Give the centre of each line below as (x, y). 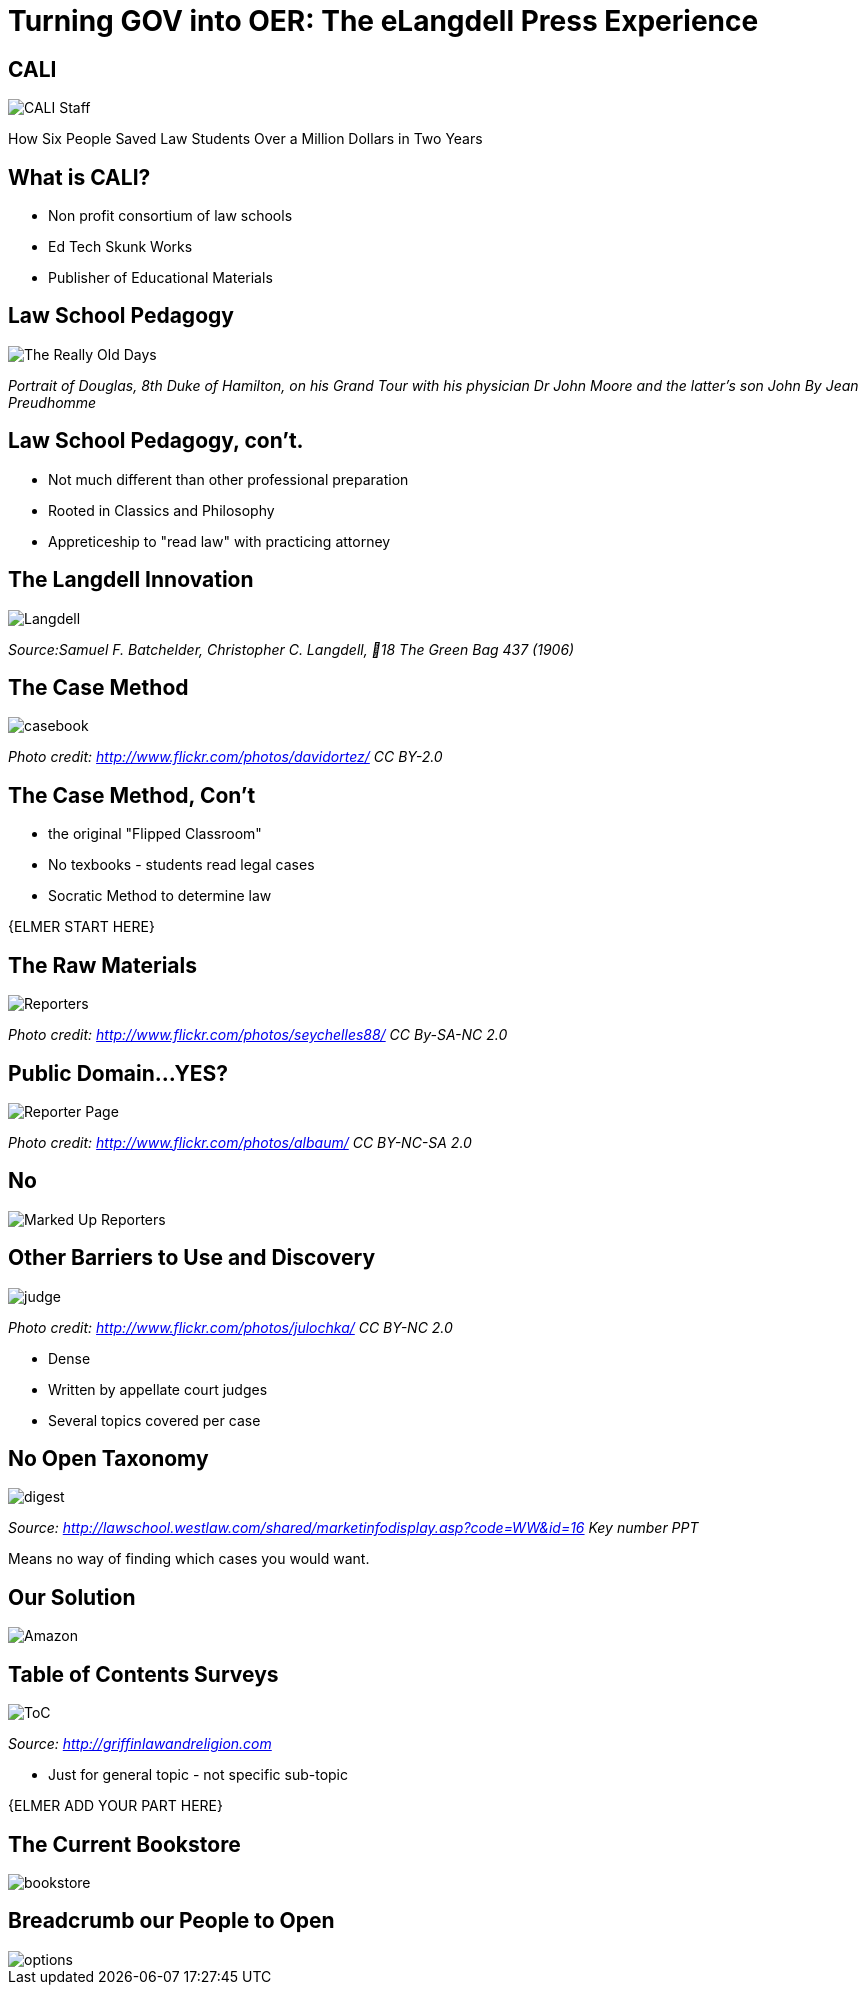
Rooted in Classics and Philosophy (161, 510)
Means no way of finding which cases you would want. (189, 1559)
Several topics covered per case (154, 1420)
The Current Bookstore (124, 1844)
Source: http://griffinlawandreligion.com (140, 1744)
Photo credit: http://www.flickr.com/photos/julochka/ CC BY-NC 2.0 (230, 1327)
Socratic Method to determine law (160, 896)
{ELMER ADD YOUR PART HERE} (115, 1806)
